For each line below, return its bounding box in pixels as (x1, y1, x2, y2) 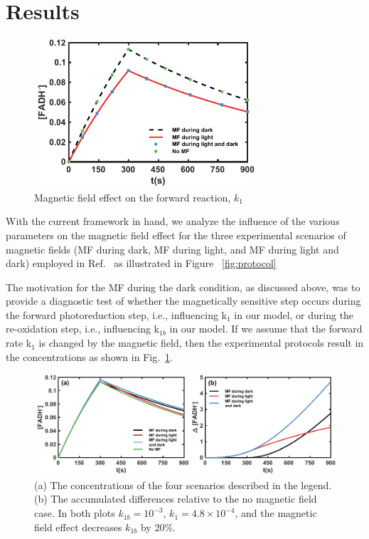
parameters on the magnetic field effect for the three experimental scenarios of (6, 227, 346, 242)
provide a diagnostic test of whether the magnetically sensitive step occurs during (6, 293, 361, 308)
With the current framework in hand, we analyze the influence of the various (6, 214, 340, 229)
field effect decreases (34, 519, 122, 534)
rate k (6, 335, 32, 350)
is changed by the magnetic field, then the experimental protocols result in (38, 335, 364, 350)
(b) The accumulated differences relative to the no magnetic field (34, 491, 317, 506)
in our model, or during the (234, 307, 354, 322)
